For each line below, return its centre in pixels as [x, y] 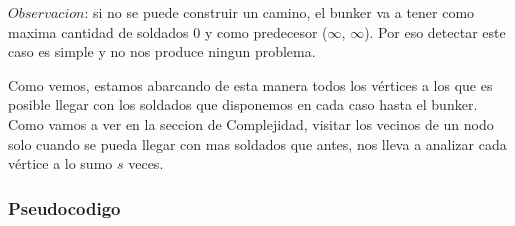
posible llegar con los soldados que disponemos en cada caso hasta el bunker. [243, 104]
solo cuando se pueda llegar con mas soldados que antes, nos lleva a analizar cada [257, 143]
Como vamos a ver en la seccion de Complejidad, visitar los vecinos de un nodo [251, 123]
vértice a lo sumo [60, 163]
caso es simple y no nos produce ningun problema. [162, 51]
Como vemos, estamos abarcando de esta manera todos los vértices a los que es [250, 84]
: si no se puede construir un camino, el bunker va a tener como [279, 12]
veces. [146, 163]
